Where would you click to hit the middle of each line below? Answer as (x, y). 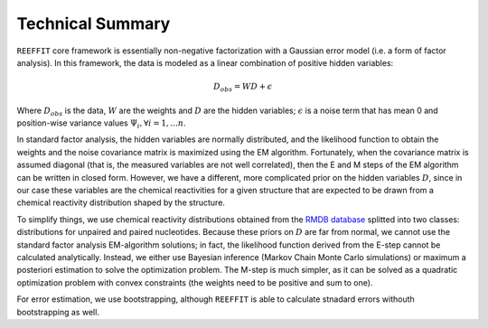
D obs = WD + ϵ (243, 88)
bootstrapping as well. (58, 312)
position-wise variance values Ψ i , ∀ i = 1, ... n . (101, 124)
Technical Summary (94, 23)
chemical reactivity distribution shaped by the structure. (121, 202)
